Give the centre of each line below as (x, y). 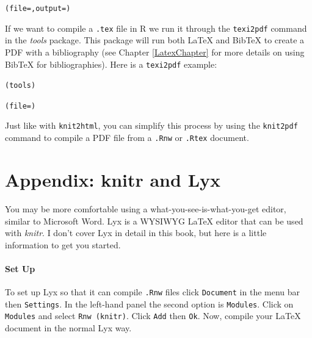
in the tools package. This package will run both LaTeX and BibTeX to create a (155, 40)
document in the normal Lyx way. (68, 328)
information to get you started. (63, 244)
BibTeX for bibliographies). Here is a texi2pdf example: (111, 64)
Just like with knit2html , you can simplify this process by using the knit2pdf (151, 125)
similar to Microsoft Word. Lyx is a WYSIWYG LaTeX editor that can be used (154, 221)
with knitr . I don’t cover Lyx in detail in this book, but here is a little (136, 233)
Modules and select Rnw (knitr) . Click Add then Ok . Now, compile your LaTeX (153, 316)
